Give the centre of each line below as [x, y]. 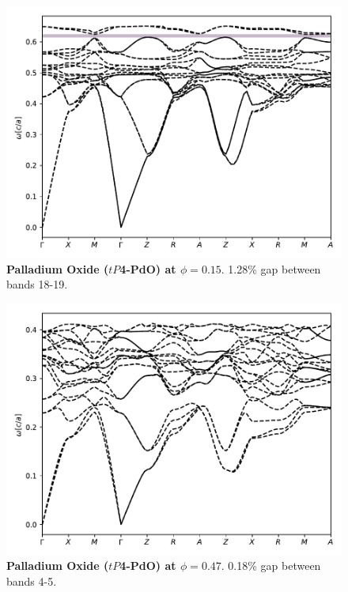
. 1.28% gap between [271, 268]
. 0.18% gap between [271, 566]
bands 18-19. [37, 284]
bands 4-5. [32, 581]
